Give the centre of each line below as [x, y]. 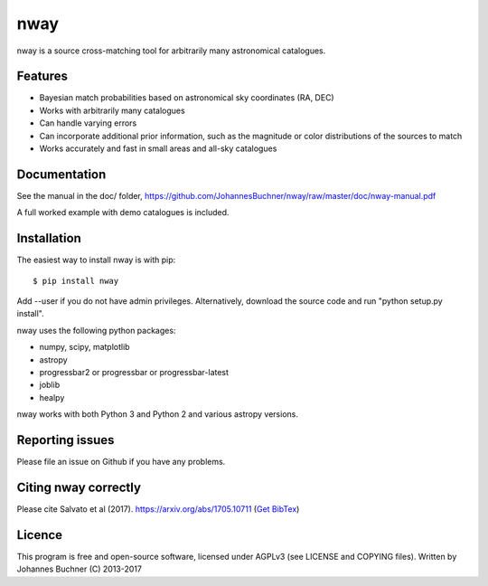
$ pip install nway [76, 281]
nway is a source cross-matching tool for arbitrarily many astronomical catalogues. [171, 51]
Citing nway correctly [79, 487]
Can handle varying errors [88, 123]
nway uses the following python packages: [96, 330]
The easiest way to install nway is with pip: [96, 260]
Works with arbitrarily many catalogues [112, 110]
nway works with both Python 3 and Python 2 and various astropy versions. [157, 414]
